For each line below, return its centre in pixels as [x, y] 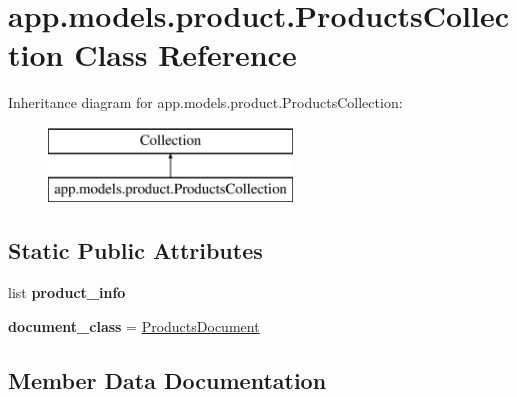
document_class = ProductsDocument [134, 325]
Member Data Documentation [167, 379]
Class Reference [185, 54]
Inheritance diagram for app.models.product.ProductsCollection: [205, 102]
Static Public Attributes [135, 250]
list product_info [67, 292]
